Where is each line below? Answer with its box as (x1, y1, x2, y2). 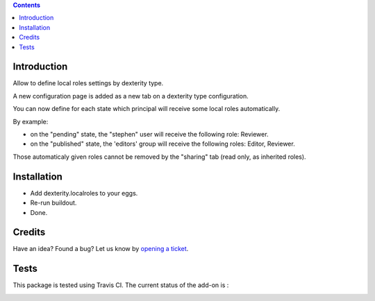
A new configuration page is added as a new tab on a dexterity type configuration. (12, 92, 249, 100)
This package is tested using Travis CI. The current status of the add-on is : (12, 281, 229, 289)
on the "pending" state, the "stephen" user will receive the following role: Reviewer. (30, 130, 269, 139)
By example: (12, 117, 49, 126)
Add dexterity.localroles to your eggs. (30, 189, 138, 197)
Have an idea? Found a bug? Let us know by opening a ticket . (12, 245, 189, 253)
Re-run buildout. (30, 198, 77, 207)
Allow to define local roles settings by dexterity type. (12, 79, 164, 87)
